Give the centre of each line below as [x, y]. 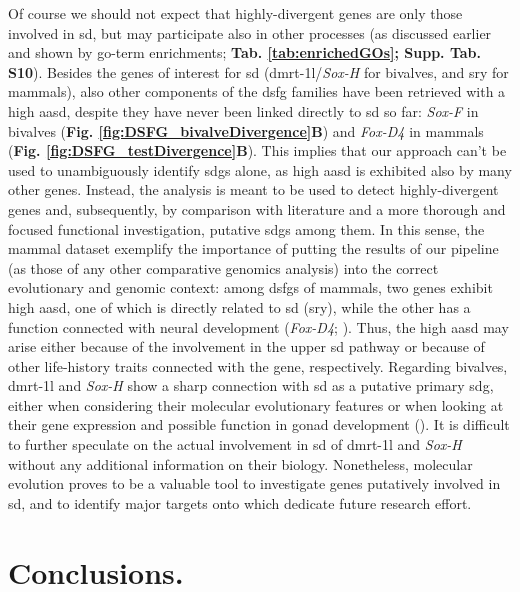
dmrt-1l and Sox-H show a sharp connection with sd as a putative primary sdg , [251, 385]
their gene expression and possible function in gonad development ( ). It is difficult [259, 424]
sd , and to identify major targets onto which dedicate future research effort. [240, 502]
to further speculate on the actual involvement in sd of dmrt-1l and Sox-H [235, 444]
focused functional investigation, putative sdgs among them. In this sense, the [246, 228]
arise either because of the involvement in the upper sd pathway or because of [246, 346]
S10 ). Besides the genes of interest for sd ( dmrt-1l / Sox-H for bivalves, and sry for [258, 71]
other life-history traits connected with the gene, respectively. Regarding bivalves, [258, 365]
